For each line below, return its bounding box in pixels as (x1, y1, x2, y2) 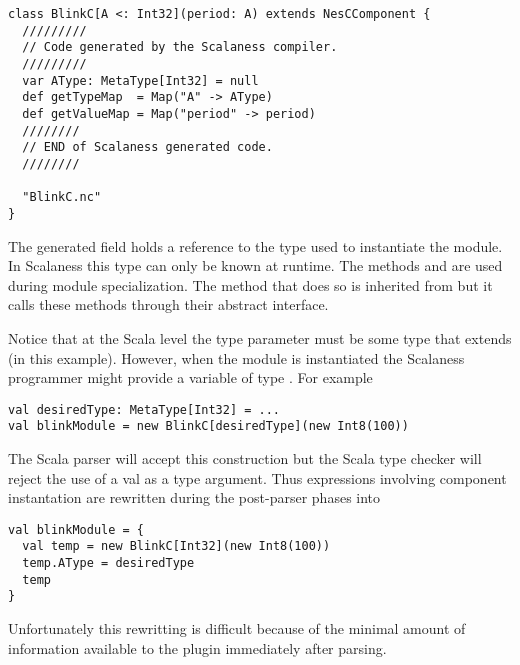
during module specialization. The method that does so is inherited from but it (8, 274, 493, 295)
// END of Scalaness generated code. (22, 140, 273, 155)
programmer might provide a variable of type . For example (8, 367, 373, 388)
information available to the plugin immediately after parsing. (8, 637, 387, 658)
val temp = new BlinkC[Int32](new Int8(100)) (22, 539, 331, 554)
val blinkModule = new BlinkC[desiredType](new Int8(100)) (8, 419, 409, 434)
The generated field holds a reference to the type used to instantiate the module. (8, 235, 503, 256)
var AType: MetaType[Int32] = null (22, 73, 259, 88)
